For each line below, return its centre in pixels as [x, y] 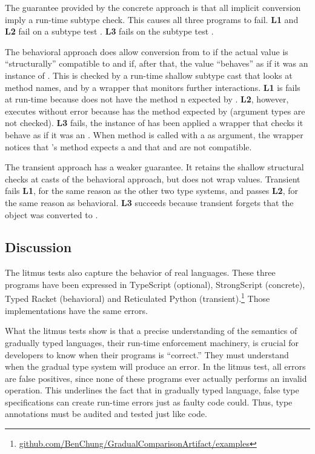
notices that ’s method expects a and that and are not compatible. [128, 146]
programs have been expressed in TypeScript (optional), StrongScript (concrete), [155, 284]
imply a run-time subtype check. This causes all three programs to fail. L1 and [152, 19]
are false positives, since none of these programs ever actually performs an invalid [156, 378]
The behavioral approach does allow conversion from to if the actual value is [147, 51]
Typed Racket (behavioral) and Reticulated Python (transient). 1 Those [138, 298]
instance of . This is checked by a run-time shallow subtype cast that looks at [149, 75]
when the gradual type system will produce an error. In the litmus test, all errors [155, 366]
